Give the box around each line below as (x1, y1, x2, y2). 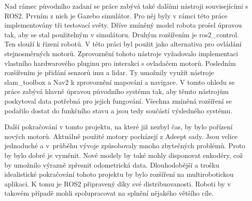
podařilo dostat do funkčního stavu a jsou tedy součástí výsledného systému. (4, 105, 233, 115)
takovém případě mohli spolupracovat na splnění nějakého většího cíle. (4, 188, 214, 198)
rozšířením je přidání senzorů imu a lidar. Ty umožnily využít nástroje (4, 67, 214, 77)
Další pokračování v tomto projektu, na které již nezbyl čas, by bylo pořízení (4, 122, 233, 132)
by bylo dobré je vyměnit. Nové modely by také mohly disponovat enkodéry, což (4, 150, 243, 160)
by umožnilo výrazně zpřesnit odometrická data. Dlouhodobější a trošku (4, 159, 219, 170)
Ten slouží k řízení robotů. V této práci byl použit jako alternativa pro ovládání (4, 39, 242, 49)
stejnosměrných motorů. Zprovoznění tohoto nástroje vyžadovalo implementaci (4, 48, 238, 58)
